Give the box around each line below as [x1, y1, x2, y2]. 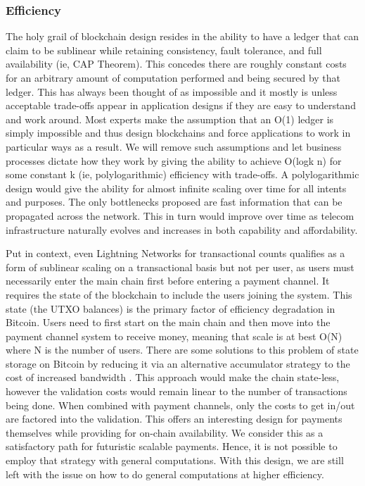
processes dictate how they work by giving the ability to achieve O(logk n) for [6, 153, 342, 168]
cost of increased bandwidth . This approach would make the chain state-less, [6, 370, 340, 385]
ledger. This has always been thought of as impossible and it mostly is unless [6, 84, 338, 99]
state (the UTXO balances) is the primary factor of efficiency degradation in [6, 301, 335, 316]
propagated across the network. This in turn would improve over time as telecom [6, 208, 354, 223]
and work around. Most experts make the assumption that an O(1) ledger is [6, 111, 334, 126]
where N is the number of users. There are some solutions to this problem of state [6, 342, 359, 357]
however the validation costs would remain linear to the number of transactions [6, 384, 347, 399]
